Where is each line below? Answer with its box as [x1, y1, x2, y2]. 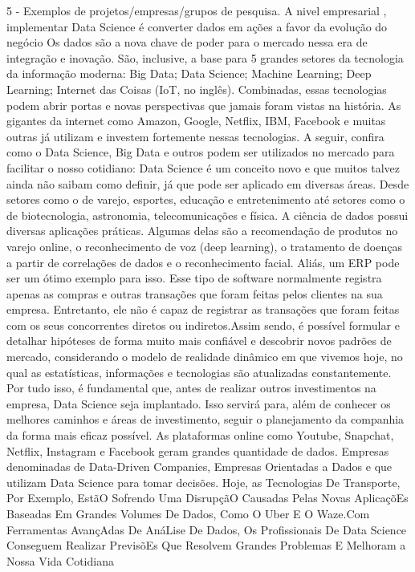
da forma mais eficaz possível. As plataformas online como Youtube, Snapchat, [6, 427, 394, 444]
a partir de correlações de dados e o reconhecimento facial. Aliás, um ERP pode [6, 254, 400, 270]
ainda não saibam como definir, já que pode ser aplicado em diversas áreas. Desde [6, 175, 409, 192]
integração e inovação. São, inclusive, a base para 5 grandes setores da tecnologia [6, 49, 404, 66]
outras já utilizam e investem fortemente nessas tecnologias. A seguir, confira [6, 128, 384, 144]
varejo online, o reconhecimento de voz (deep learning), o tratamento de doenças [6, 237, 402, 254]
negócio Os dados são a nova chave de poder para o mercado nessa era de [6, 34, 368, 51]
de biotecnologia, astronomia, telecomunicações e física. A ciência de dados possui [6, 206, 409, 223]
